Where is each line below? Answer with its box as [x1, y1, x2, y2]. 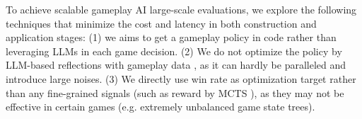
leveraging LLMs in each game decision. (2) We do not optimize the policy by [6, 43, 342, 58]
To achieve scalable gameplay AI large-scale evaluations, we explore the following [6, 2, 357, 16]
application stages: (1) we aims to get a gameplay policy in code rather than [6, 30, 337, 45]
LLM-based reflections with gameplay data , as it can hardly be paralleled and [6, 57, 346, 72]
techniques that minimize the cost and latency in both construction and [6, 16, 317, 30]
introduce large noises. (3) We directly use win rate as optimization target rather [6, 71, 356, 86]
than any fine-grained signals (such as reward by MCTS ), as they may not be [6, 85, 344, 100]
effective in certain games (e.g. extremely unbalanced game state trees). [6, 99, 315, 114]
